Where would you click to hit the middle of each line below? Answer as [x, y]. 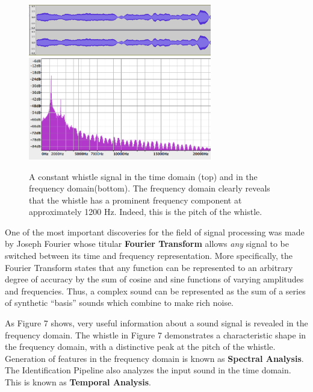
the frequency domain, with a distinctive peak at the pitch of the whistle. [140, 347]
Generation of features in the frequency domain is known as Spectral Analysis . [154, 358]
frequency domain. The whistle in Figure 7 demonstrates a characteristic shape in [156, 334]
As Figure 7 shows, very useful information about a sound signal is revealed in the [156, 323]
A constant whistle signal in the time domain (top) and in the [143, 176]
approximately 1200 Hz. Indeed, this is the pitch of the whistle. [146, 212]
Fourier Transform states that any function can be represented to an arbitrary [149, 267]
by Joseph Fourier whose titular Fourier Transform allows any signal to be [147, 244]
